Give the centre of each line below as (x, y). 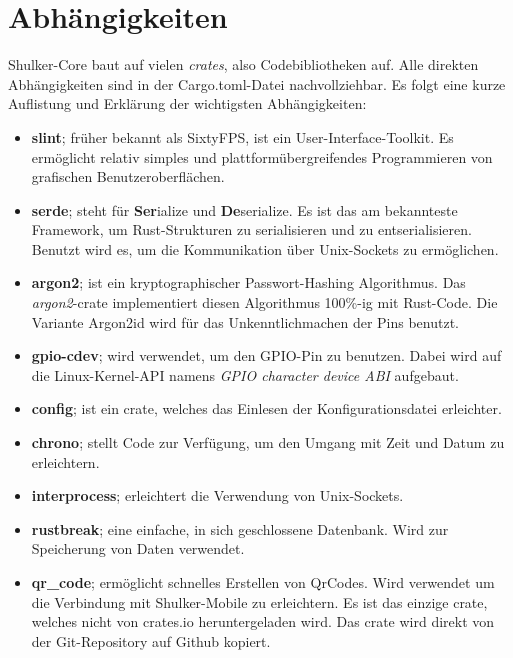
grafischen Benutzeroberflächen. (128, 176)
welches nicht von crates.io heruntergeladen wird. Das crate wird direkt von (263, 621)
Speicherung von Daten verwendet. (138, 548)
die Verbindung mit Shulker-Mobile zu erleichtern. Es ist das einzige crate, (259, 601)
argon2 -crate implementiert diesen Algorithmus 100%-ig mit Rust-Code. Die (264, 302)
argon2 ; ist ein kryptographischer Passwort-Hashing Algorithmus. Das (248, 282)
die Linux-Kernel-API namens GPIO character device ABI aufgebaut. (245, 374)
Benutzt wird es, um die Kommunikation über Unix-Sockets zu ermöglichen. (265, 248)
